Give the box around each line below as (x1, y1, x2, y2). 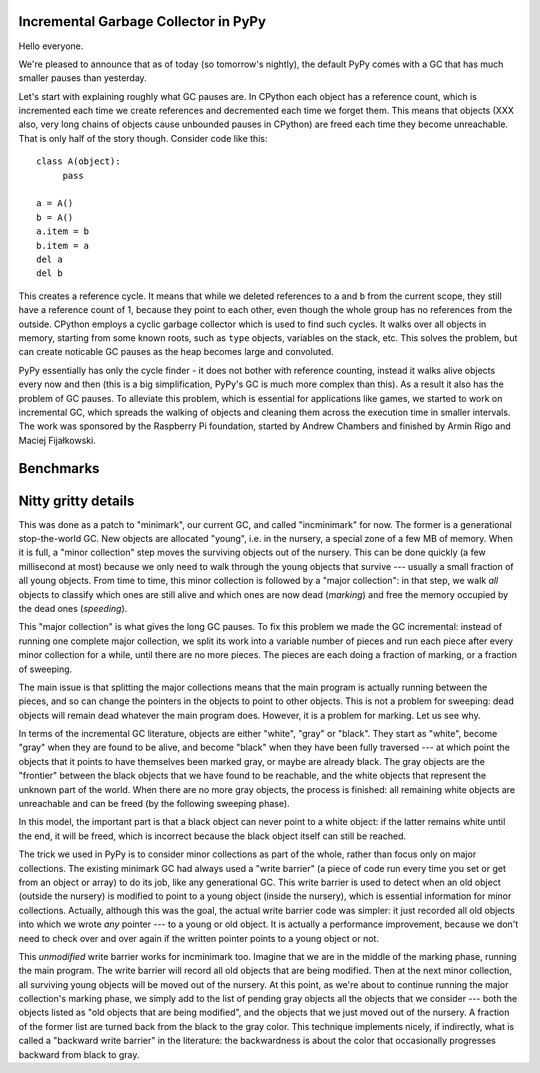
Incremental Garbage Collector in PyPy (18, 13, 267, 30)
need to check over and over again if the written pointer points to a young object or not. (18, 932, 380, 944)
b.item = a (36, 240, 90, 251)
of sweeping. (18, 663, 73, 675)
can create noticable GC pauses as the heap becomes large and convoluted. (18, 346, 334, 358)
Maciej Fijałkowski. (18, 434, 97, 446)
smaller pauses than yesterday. (18, 72, 147, 84)
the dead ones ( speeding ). (18, 602, 128, 614)
